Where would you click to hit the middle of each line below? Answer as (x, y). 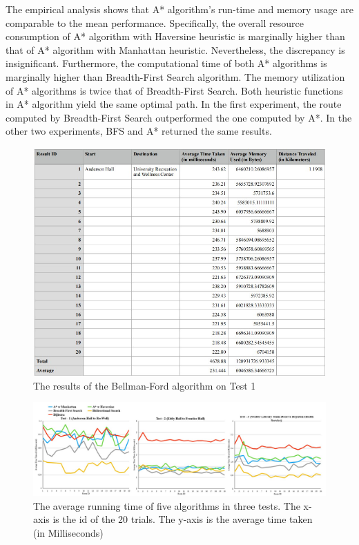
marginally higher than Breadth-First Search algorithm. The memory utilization (175, 76)
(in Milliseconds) (68, 532)
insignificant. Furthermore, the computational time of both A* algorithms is (166, 63)
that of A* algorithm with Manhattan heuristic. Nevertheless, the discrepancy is (175, 49)
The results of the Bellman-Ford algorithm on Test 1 (145, 385)
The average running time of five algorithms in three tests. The (167, 505)
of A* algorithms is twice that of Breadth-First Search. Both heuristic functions (174, 90)
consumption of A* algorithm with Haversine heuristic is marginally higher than (175, 36)
